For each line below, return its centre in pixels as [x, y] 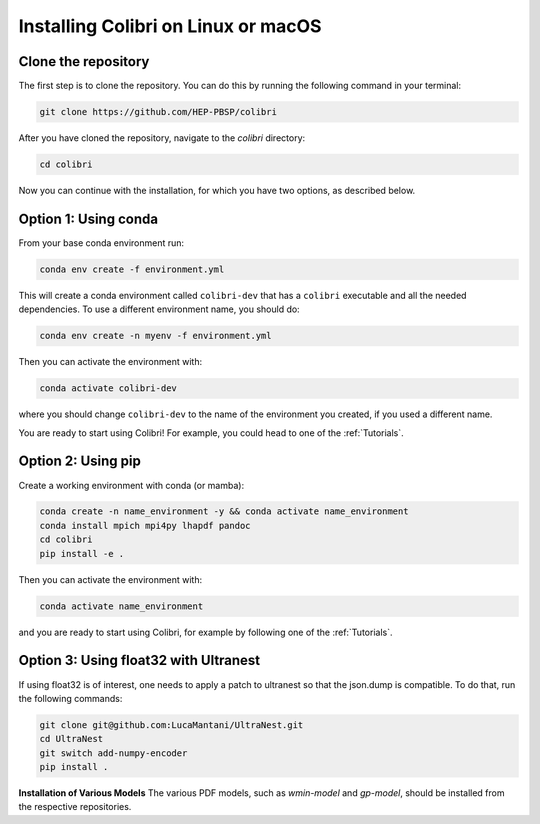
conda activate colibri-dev [108, 388]
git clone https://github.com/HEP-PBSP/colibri [158, 112]
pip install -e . [82, 553]
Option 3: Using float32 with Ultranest [139, 660]
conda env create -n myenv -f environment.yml [155, 336]
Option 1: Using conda [88, 218]
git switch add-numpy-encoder [113, 753]
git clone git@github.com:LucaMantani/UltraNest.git [171, 724]
